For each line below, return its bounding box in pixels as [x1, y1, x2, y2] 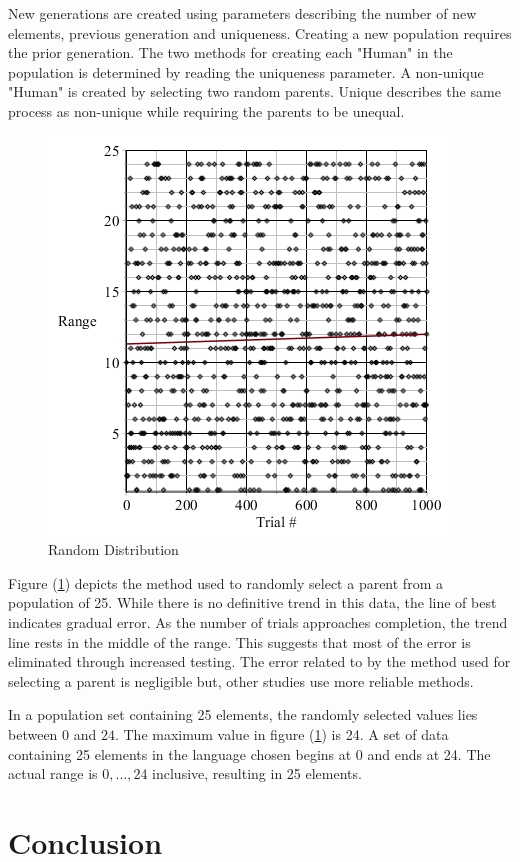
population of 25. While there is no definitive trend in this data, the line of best [8, 592, 497, 613]
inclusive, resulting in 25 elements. [152, 763, 362, 784]
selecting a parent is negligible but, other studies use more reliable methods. [8, 670, 474, 691]
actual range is [8, 763, 98, 784]
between [8, 723, 58, 744]
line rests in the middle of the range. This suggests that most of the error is [8, 631, 471, 652]
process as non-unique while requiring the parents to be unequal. [8, 100, 405, 121]
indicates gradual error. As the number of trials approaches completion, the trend [8, 611, 508, 632]
